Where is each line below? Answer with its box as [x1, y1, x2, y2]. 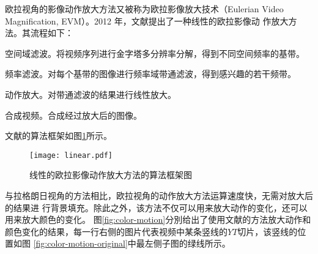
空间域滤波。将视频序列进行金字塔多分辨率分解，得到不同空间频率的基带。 [5, 47, 305, 59]
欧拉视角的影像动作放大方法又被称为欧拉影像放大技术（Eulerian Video [5, 2, 284, 15]
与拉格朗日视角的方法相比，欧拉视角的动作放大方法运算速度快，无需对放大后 [5, 189, 313, 201]
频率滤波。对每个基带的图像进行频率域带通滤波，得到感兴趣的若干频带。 [5, 67, 296, 80]
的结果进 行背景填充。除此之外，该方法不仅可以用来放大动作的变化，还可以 [5, 201, 308, 214]
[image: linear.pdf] [29, 151, 113, 160]
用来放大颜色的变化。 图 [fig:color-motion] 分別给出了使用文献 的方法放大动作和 [5, 213, 311, 226]
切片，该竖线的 [237, 225, 298, 237]
